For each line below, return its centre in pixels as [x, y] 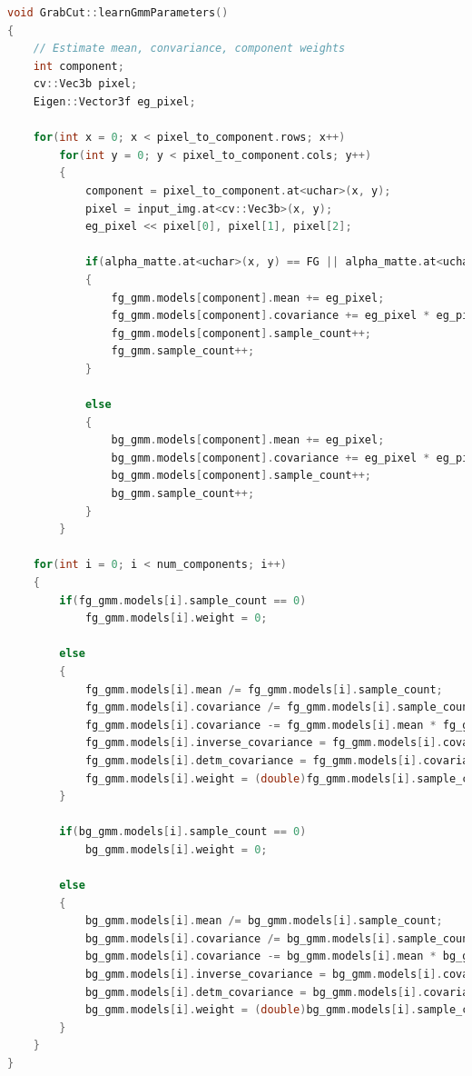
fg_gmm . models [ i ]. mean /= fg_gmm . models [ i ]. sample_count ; [264, 689]
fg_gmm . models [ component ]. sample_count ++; [241, 333]
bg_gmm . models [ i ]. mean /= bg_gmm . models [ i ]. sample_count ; [264, 921]
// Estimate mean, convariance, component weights [189, 49]
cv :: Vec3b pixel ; [85, 84]
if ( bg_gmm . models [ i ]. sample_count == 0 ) [183, 832]
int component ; [79, 66]
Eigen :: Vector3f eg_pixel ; [114, 101]
